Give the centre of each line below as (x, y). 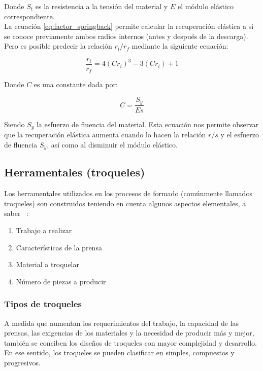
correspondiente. (29, 16)
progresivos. (22, 363)
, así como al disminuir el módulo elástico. (112, 144)
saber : (16, 213)
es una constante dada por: (76, 84)
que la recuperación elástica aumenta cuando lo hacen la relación (105, 135)
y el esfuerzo (240, 135)
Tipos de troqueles (43, 304)
